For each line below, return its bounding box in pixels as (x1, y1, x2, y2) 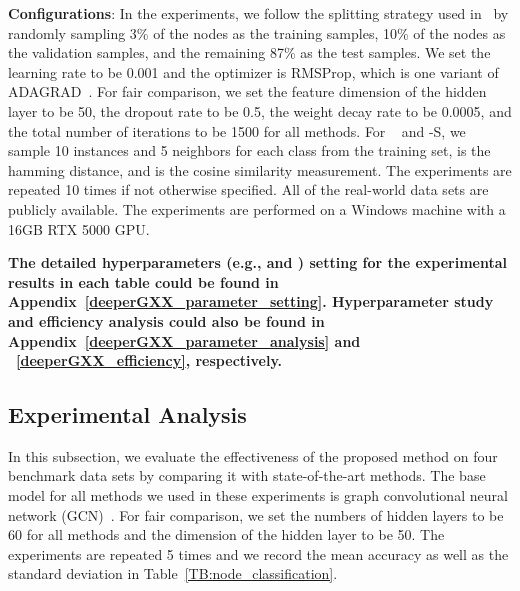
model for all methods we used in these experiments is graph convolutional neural (8, 485, 508, 506)
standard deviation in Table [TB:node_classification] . (8, 563, 338, 584)
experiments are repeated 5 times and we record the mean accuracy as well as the (8, 543, 509, 564)
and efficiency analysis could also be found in (8, 310, 325, 331)
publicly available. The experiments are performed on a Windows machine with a (8, 198, 506, 219)
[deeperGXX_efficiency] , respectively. (16, 350, 283, 371)
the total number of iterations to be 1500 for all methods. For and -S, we (8, 120, 466, 141)
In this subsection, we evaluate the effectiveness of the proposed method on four (8, 445, 498, 466)
